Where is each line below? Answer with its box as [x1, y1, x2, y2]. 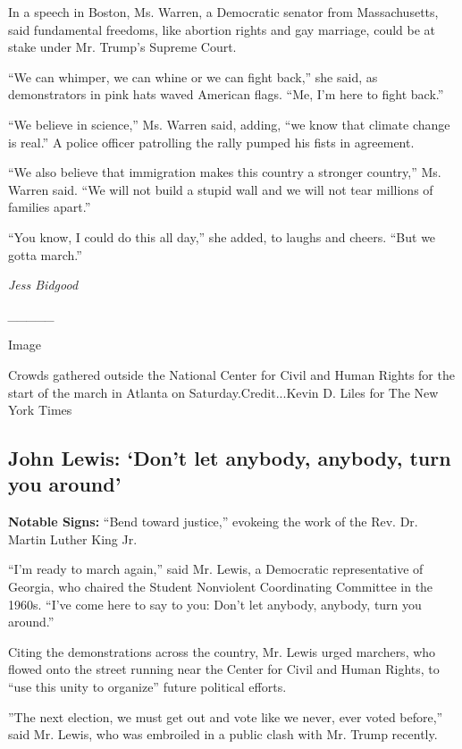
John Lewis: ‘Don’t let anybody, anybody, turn [8, 444, 451, 472]
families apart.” [8, 198, 91, 216]
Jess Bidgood [8, 275, 79, 294]
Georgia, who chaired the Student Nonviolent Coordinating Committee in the [8, 577, 433, 596]
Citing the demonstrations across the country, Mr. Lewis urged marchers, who [8, 642, 436, 661]
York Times [8, 400, 72, 419]
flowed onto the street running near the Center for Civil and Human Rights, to [8, 660, 440, 678]
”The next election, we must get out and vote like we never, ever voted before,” [8, 707, 443, 726]
